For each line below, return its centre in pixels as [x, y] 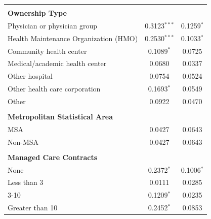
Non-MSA [23, 142]
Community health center [47, 51]
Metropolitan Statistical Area [60, 116]
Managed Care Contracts [53, 157]
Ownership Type [37, 13]
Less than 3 [26, 182]
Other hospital [30, 76]
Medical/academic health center [57, 63]
